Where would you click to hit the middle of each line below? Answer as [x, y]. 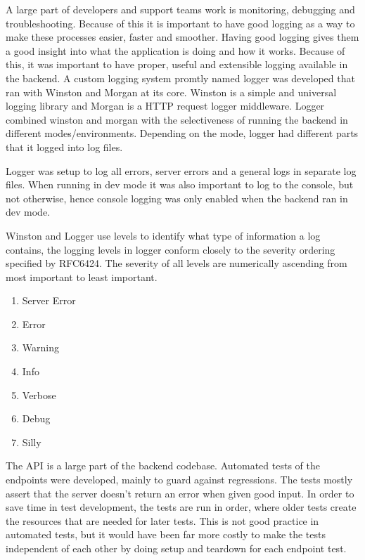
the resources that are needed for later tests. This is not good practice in [162, 520]
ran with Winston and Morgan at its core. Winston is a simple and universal [171, 92]
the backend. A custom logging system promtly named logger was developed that [180, 78]
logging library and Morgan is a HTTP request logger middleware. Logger [165, 106]
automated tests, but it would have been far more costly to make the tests [166, 534]
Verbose [39, 395]
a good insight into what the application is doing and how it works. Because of [175, 50]
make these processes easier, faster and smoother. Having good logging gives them [182, 37]
